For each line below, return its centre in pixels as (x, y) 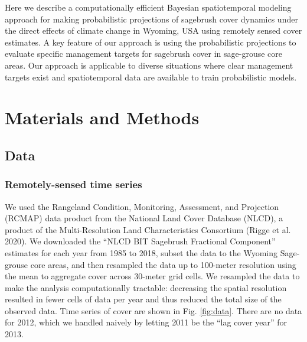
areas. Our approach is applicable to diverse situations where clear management (149, 65)
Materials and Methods (102, 117)
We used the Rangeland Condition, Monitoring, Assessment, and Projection (142, 206)
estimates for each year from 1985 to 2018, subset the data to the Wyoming (141, 252)
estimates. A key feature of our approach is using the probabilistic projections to (151, 42)
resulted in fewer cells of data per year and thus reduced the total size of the (143, 299)
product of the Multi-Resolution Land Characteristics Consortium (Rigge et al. (148, 229)
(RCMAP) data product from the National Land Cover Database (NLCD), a (144, 218)
